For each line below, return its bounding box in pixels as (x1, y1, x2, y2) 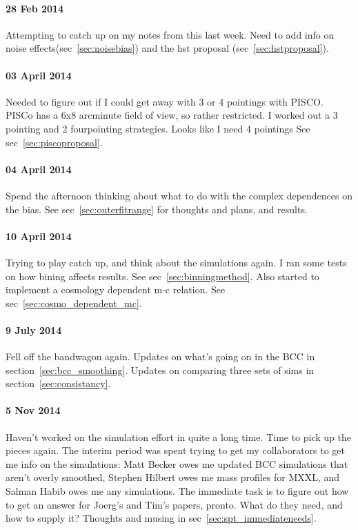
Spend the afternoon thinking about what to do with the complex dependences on (6, 188, 353, 202)
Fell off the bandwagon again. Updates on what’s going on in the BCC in (6, 349, 315, 364)
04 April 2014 (6, 161, 72, 176)
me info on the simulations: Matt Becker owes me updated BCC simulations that (6, 456, 348, 471)
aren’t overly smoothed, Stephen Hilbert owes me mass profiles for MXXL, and (6, 470, 340, 484)
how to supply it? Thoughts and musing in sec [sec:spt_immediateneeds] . (6, 511, 317, 525)
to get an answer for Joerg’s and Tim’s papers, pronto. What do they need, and (6, 497, 343, 511)
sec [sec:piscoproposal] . (6, 135, 103, 149)
